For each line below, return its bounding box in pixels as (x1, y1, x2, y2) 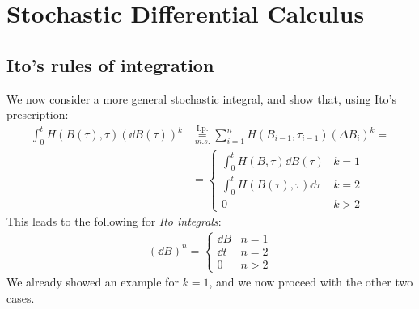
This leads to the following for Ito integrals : (6, 213, 222, 230)
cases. (6, 289, 35, 306)
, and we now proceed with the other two (209, 273, 413, 290)
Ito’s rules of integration (6, 52, 214, 77)
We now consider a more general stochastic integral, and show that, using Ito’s (6, 90, 397, 107)
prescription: (6, 106, 69, 123)
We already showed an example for (6, 273, 179, 290)
